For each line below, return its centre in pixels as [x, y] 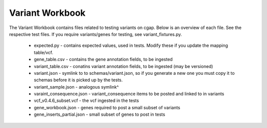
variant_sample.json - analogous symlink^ [76, 87]
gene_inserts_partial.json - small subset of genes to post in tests [100, 114]
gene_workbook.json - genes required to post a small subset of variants [107, 107]
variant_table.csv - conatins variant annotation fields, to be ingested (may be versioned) [124, 66]
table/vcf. [44, 52]
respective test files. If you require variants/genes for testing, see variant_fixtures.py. [96, 34]
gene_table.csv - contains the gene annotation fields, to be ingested [103, 60]
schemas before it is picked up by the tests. [78, 80]
